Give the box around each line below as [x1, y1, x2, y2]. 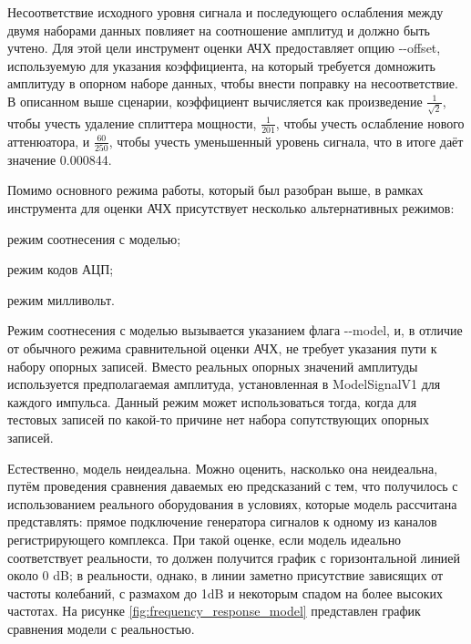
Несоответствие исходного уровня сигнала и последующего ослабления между [7, 3, 444, 21]
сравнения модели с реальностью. [7, 618, 195, 638]
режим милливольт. [7, 290, 115, 309]
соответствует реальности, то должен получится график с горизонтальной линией [7, 547, 461, 567]
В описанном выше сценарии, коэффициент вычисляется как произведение [7, 91, 423, 110]
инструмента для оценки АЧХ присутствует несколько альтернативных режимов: [7, 199, 455, 217]
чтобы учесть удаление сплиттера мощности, [7, 113, 257, 132]
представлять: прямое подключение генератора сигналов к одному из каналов [7, 512, 437, 531]
